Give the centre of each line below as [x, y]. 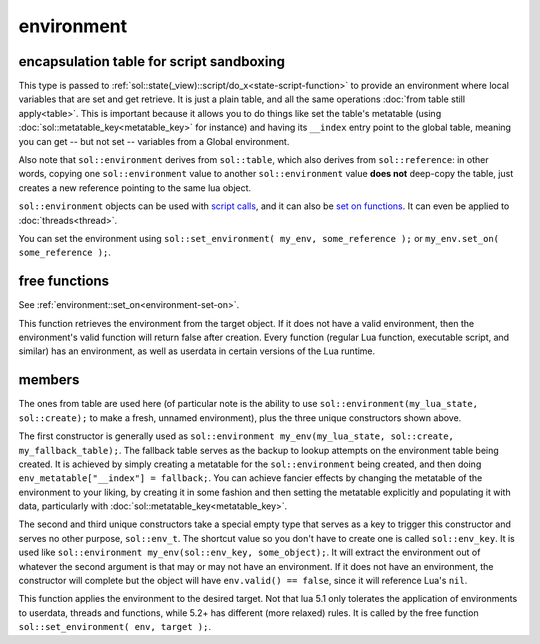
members [49, 380]
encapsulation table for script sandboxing [151, 61]
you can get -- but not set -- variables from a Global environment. [154, 141]
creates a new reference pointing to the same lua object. [135, 187]
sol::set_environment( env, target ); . [115, 627]
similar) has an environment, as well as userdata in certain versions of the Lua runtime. [197, 351]
